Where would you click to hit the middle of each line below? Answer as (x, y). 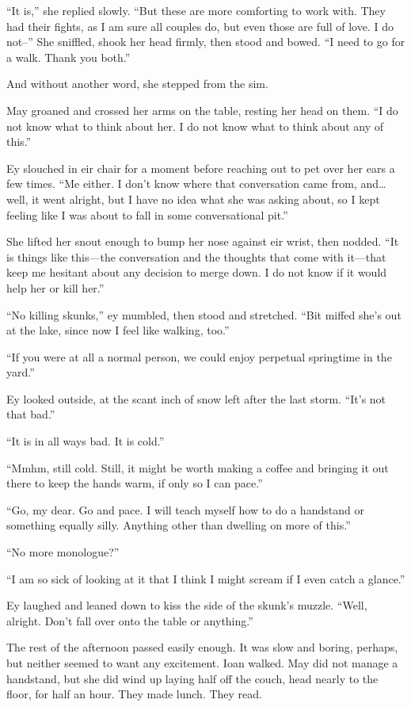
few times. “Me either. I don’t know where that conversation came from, (182, 183)
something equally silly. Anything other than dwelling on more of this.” (179, 525)
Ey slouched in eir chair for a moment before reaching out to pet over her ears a (201, 168)
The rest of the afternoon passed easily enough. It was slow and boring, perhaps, (202, 647)
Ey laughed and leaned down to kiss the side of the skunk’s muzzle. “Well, (187, 605)
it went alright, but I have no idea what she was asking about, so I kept (206, 199)
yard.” (21, 372)
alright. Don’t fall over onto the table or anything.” (130, 620)
